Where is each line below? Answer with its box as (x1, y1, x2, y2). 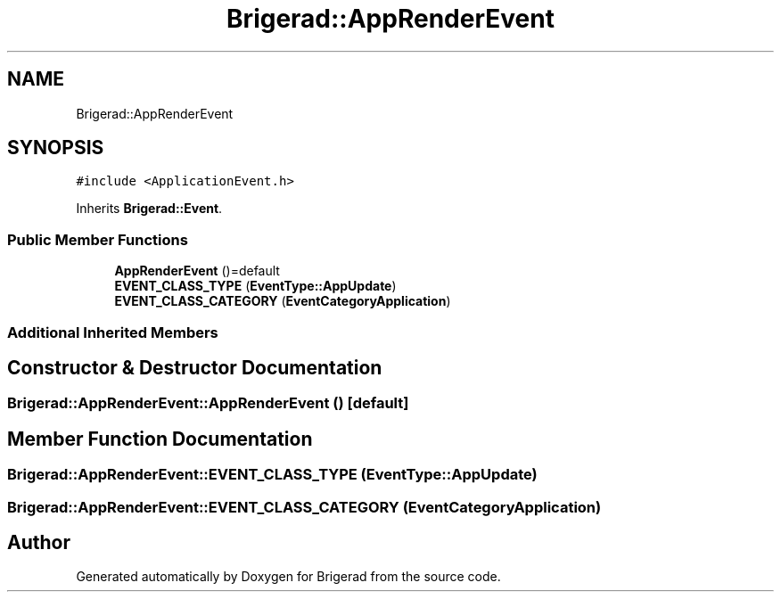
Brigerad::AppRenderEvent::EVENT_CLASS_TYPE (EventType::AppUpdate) (7, 465, 538, 484)
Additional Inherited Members (7, 323, 218, 341)
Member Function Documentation (7, 427, 313, 450)
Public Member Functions (7, 230, 188, 249)
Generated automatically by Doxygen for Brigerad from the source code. (76, 569, 501, 585)
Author (7, 531, 70, 554)
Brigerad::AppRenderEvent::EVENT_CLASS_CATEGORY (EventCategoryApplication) (7, 497, 602, 516)
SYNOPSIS (7, 136, 104, 160)
